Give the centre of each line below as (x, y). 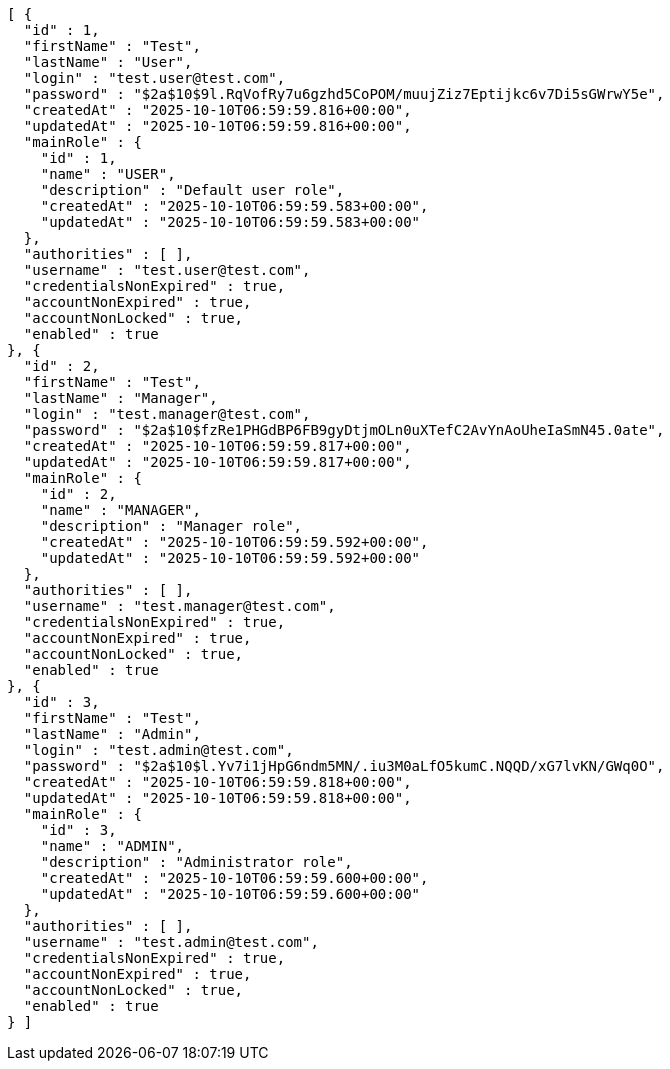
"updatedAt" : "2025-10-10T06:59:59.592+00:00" (230, 558)
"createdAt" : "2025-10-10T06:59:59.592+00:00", (234, 542)
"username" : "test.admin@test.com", (171, 942)
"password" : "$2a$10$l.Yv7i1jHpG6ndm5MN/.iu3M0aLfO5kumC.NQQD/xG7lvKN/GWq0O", (344, 766)
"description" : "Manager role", (171, 526)
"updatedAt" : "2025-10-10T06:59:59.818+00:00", (217, 798)
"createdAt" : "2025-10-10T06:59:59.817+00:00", (217, 446)
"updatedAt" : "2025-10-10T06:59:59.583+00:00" (230, 222)
